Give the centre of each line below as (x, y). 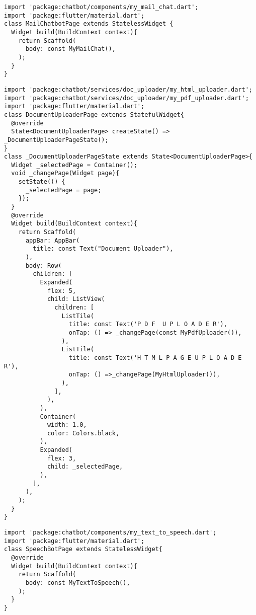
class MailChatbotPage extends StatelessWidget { (89, 24)
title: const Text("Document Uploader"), (103, 249)
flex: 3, (62, 458)
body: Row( (44, 265)
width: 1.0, (67, 425)
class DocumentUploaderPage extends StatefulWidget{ (94, 114)
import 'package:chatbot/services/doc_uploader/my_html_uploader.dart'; (128, 89)
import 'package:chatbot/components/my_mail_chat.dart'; (101, 7)
